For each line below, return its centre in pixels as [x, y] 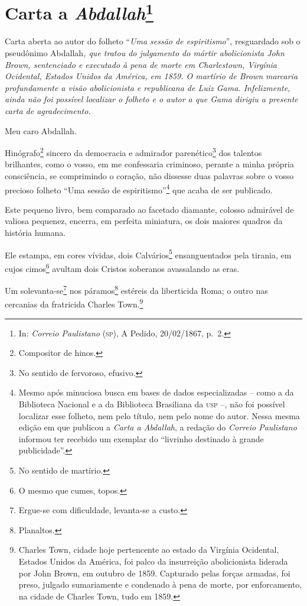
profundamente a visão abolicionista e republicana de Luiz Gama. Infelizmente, [148, 87]
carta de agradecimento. [48, 111]
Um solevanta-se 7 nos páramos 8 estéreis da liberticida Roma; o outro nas [136, 289]
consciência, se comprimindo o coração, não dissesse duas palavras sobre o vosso [149, 176]
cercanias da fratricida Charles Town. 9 [74, 303]
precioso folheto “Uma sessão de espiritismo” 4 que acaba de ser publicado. [139, 189]
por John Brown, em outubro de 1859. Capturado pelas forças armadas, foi [154, 573]
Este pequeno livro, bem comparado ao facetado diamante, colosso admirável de [149, 209]
